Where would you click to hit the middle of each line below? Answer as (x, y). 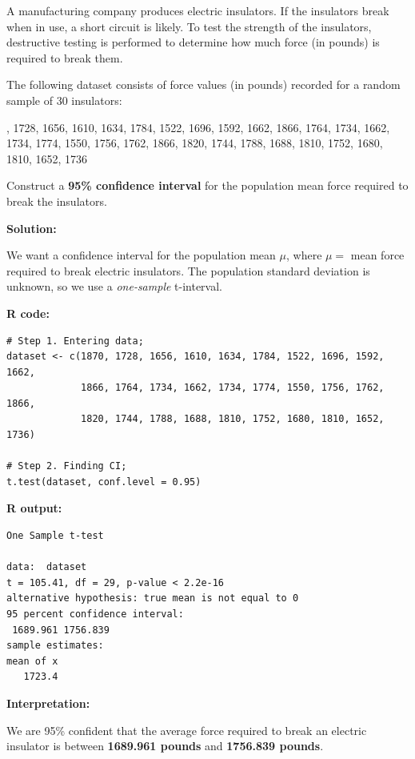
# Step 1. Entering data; (75, 341)
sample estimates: (55, 646)
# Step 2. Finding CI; (67, 466)
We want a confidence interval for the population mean (141, 255)
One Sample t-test (55, 536)
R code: (28, 313)
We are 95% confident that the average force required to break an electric (187, 730)
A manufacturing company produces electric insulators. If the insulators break (198, 10)
